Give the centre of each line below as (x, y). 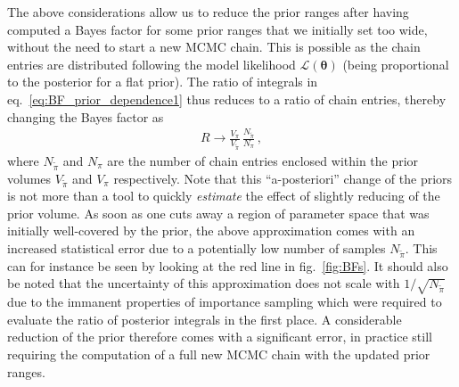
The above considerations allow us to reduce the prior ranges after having (208, 12)
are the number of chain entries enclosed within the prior (263, 160)
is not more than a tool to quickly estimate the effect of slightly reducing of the (224, 196)
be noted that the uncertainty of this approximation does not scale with (204, 283)
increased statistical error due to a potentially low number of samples (197, 248)
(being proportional (396, 64)
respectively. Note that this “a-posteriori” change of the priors (283, 178)
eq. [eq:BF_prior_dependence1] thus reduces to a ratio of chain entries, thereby (227, 99)
